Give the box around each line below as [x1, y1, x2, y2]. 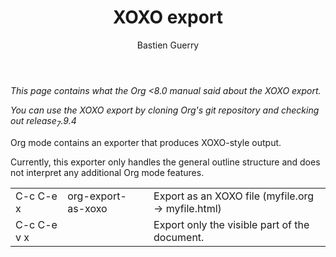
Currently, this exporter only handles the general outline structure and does [10, 156, 321, 168]
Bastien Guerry [136, 39, 200, 51]
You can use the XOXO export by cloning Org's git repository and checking [10, 104, 320, 116]
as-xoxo [67, 201, 108, 215]
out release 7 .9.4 [10, 114, 77, 129]
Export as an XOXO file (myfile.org [153, 189, 315, 203]
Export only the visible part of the [153, 217, 310, 231]
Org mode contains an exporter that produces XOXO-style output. [10, 136, 282, 148]
